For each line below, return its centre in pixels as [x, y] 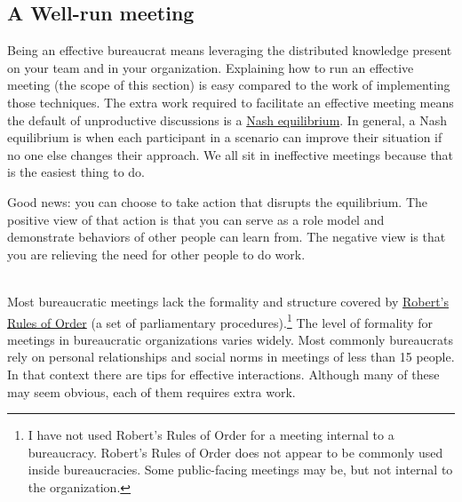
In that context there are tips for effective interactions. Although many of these [223, 374]
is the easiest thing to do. [76, 172]
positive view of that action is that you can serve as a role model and [196, 219]
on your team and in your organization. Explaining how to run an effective [211, 67]
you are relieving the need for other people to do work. [156, 254]
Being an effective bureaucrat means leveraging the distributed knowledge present [230, 50]
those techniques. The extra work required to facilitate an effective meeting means [231, 102]
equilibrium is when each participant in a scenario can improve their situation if [225, 137]
